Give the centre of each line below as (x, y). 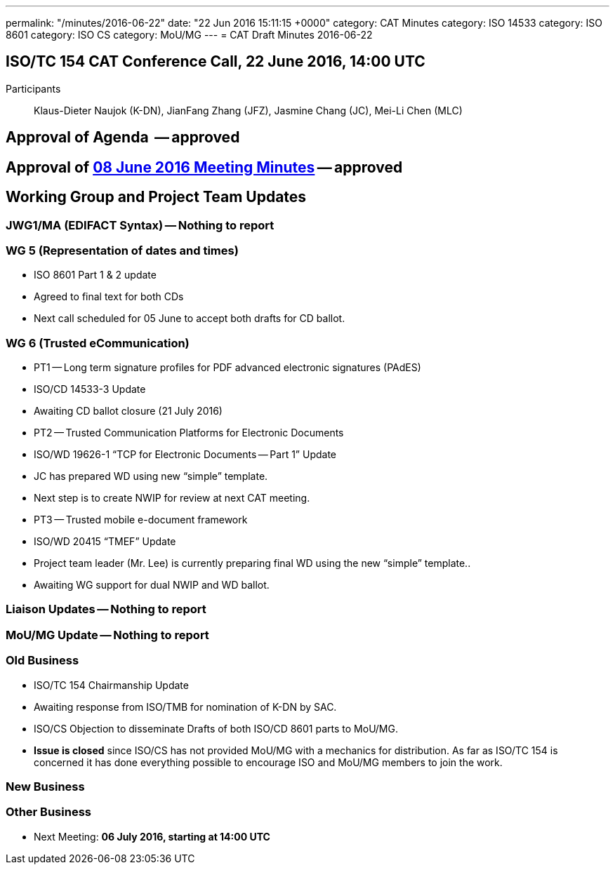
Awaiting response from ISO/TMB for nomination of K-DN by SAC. (185, 707)
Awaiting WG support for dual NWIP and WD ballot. (152, 585)
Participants (33, 88)
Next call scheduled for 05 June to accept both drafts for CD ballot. (190, 319)
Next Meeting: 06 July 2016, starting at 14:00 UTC (152, 836)
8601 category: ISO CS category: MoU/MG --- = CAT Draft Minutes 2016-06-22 (189, 35)
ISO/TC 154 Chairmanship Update (111, 685)
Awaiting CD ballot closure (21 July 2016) (128, 411)
